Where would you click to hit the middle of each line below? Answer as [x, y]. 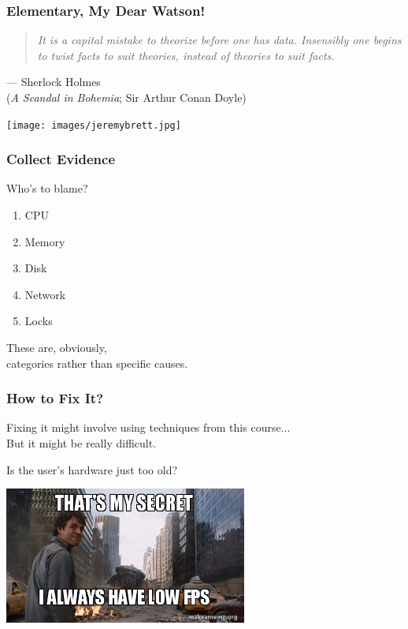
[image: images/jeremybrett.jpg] [94, 125]
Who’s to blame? [47, 188]
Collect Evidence [61, 159]
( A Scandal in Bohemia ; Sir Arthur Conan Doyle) [126, 97]
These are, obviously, [57, 348]
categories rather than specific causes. [97, 363]
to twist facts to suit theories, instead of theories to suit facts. [186, 55]
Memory [45, 241]
